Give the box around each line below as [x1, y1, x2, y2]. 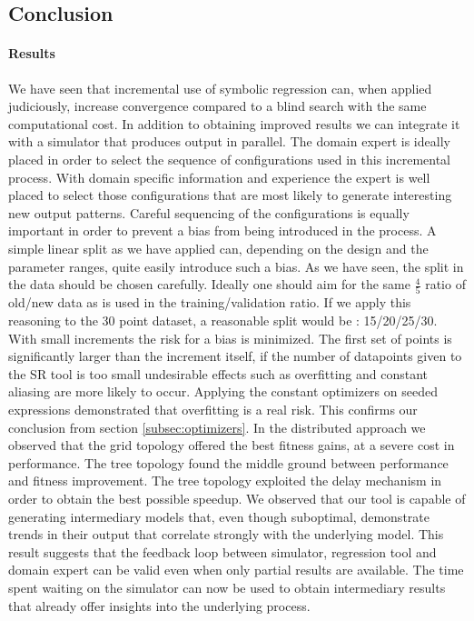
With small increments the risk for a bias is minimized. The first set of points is [8, 328, 452, 347]
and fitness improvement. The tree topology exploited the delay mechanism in [8, 471, 442, 490]
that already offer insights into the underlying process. [8, 596, 311, 615]
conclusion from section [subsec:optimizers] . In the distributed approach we [8, 417, 426, 436]
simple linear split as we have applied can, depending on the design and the [8, 238, 429, 257]
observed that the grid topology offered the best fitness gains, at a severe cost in [8, 436, 455, 455]
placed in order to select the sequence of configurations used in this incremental [8, 149, 451, 168]
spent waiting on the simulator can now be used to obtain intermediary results [8, 577, 446, 596]
